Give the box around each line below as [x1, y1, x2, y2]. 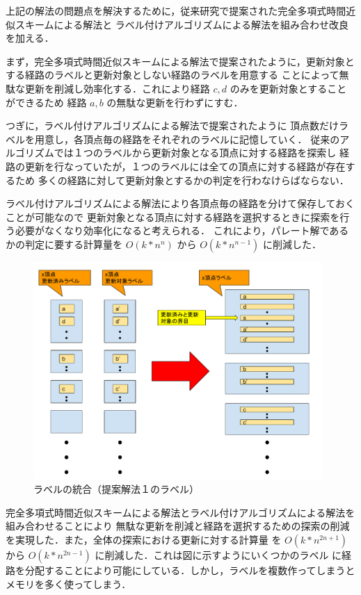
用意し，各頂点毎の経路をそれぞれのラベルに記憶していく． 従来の [34, 131, 340, 146]
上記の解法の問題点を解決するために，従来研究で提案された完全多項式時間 [6, 3, 346, 17]
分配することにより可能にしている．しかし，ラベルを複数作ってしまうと [24, 563, 355, 578]
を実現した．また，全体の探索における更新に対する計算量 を [6, 532, 282, 547]
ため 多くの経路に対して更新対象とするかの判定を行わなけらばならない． [15, 172, 349, 187]
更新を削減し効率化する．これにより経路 [24, 81, 210, 95]
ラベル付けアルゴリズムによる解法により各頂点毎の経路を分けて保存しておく [6, 196, 355, 211]
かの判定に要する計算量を [6, 236, 122, 251]
